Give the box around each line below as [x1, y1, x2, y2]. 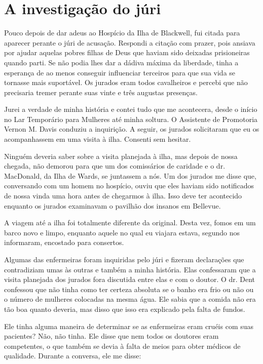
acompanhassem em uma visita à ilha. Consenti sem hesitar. [4, 134, 191, 144]
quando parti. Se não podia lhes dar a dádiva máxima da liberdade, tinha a [4, 57, 239, 67]
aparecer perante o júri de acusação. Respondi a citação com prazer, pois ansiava [4, 37, 255, 48]
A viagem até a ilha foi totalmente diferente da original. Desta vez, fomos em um [4, 217, 256, 228]
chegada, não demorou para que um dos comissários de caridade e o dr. [4, 160, 226, 171]
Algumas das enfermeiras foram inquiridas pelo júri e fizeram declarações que [4, 254, 244, 264]
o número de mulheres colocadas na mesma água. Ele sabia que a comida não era [4, 294, 256, 304]
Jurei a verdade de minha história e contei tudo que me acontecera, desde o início [4, 104, 257, 114]
